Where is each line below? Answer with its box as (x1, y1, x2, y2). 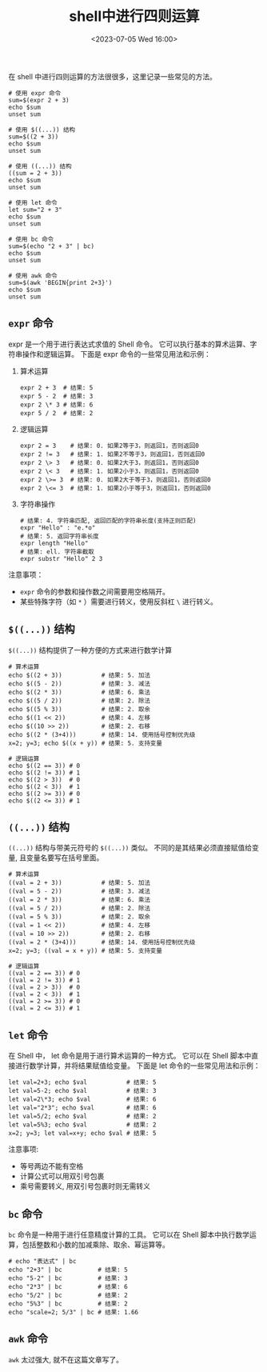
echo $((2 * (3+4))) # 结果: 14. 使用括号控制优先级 (8, 730, 196, 738)
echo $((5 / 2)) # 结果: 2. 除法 (8, 697, 150, 705)
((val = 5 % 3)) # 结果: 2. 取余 (8, 913, 150, 921)
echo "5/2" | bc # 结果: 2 (8, 1291, 128, 1299)
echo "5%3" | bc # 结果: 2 (8, 1300, 128, 1308)
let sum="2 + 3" (8, 206, 62, 214)
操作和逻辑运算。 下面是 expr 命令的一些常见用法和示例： (22, 349, 212, 358)
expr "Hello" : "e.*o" (19, 523, 96, 532)
